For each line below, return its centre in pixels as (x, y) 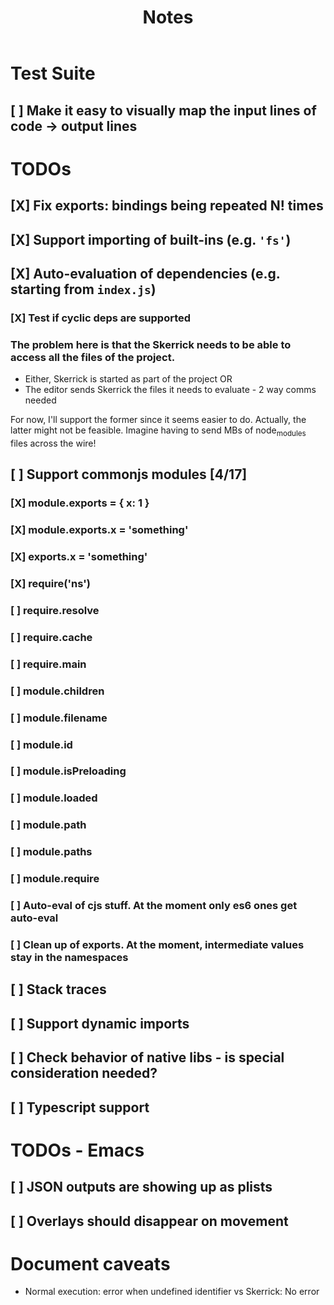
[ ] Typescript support (80, 1107)
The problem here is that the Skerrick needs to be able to (151, 344)
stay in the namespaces (69, 958)
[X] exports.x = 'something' (79, 557)
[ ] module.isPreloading (68, 771)
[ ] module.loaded (54, 798)
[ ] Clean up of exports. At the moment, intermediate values (157, 945)
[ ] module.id (41, 744)
